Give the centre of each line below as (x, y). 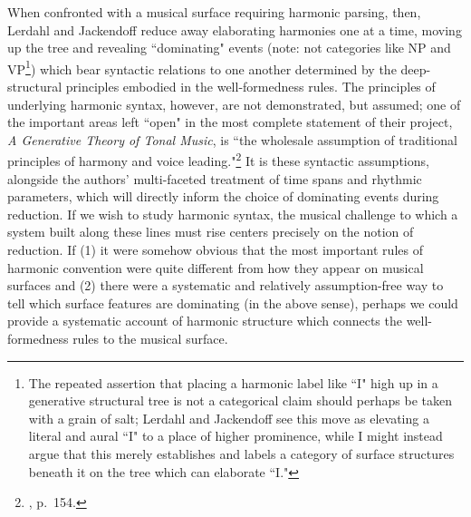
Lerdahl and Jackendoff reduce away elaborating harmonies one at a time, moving (235, 29)
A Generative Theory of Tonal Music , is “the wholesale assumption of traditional (232, 139)
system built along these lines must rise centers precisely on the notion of (211, 232)
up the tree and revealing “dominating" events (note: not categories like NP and (229, 48)
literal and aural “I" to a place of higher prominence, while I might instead (235, 436)
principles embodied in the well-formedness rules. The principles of (250, 87)
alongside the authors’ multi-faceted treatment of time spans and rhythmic (215, 178)
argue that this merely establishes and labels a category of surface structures (241, 453)
